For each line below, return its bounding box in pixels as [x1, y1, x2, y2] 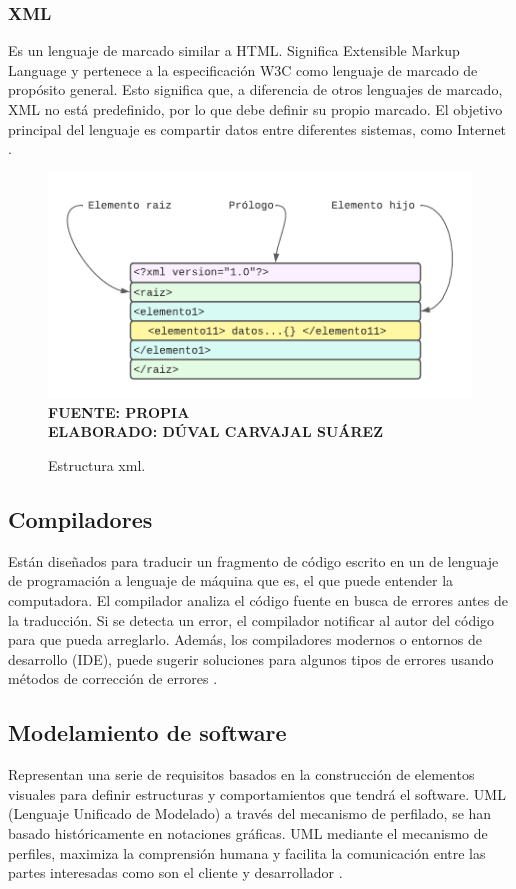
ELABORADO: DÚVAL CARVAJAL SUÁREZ [48, 421, 384, 442]
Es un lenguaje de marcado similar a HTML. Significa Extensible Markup [8, 40, 460, 61]
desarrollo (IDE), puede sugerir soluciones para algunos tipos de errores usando [8, 648, 494, 669]
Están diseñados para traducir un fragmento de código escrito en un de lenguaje [8, 550, 499, 571]
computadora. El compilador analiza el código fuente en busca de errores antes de [8, 590, 508, 611]
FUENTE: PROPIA [48, 401, 190, 422]
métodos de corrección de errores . [8, 668, 218, 689]
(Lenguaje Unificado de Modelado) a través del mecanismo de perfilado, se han [8, 803, 492, 824]
